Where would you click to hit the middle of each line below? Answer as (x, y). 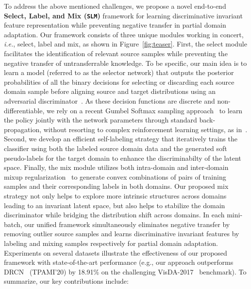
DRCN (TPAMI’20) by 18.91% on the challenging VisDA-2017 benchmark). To (125, 271)
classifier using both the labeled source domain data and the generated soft (116, 148)
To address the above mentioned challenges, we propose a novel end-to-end (115, 6)
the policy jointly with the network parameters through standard (100, 120)
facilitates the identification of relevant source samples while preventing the (116, 53)
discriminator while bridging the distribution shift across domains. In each (114, 215)
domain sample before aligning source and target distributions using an (110, 91)
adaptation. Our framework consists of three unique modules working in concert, (124, 34)
